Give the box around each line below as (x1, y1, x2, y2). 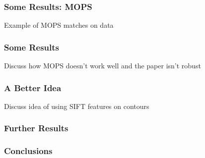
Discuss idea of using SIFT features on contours (4, 101, 149, 111)
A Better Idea (4, 81, 62, 94)
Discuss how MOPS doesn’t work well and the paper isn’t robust (4, 60, 201, 71)
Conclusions (4, 145, 53, 157)
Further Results (4, 122, 68, 134)
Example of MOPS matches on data (4, 20, 114, 30)
